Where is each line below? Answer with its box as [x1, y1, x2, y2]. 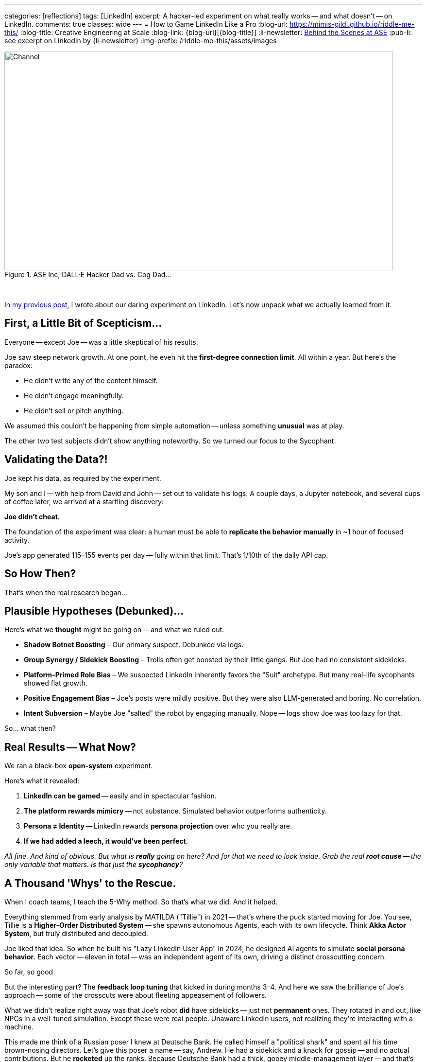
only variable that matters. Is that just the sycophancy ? [4, 860, 183, 869]
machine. [4, 1023, 34, 1031]
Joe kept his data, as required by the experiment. [4, 474, 161, 482]
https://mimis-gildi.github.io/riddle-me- [290, 20, 415, 28]
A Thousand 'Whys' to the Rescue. [4, 877, 176, 889]
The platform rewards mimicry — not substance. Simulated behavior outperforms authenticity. [24, 807, 327, 815]
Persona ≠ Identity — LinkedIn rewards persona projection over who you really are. [24, 822, 292, 831]
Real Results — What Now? [4, 741, 136, 753]
